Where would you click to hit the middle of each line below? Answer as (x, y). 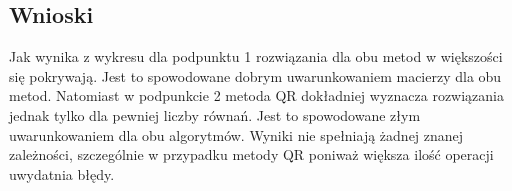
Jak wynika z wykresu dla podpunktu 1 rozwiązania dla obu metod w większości (256, 56)
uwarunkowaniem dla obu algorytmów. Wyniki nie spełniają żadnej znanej (236, 134)
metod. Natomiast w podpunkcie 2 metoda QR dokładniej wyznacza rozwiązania (257, 95)
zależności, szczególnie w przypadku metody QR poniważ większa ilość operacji (251, 154)
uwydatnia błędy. (62, 173)
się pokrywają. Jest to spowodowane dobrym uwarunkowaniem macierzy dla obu (255, 75)
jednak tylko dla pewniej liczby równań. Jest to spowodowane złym (215, 114)
